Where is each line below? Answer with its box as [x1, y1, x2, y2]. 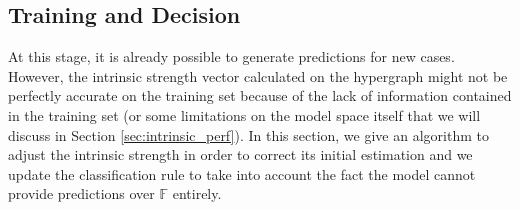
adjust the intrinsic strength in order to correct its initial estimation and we [8, 144, 473, 165]
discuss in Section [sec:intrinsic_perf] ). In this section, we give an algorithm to [8, 124, 489, 145]
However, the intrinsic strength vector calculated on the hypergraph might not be [8, 65, 508, 86]
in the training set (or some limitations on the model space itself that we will [8, 104, 481, 125]
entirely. [172, 183, 222, 204]
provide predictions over [8, 183, 155, 204]
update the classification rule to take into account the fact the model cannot [8, 163, 476, 184]
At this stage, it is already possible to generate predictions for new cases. [8, 46, 455, 67]
